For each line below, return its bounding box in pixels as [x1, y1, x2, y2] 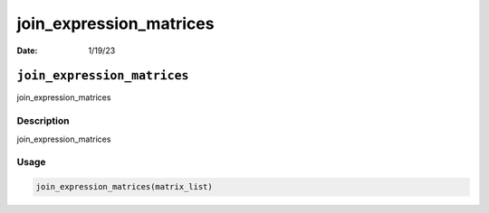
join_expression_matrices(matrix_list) [35, 181, 213, 192]
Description [16, 115, 70, 127]
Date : [16, 45, 38, 56]
